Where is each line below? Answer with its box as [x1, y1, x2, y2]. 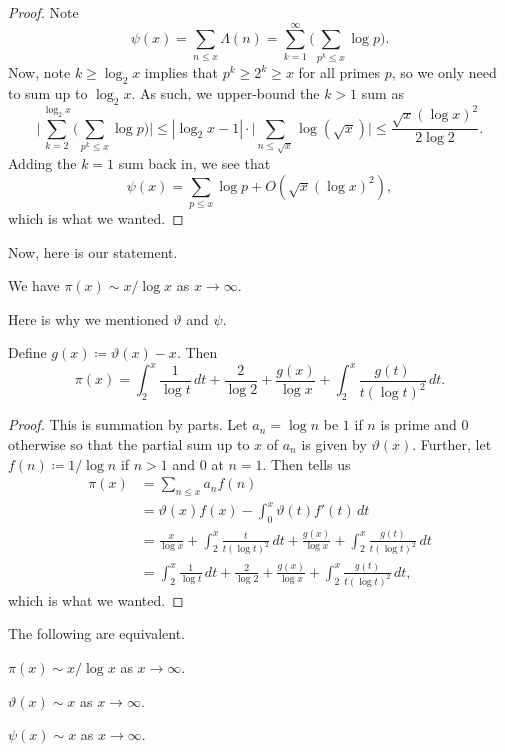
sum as [361, 83, 404, 104]
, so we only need [391, 62, 497, 83]
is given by [301, 433, 367, 454]
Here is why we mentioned [8, 308, 169, 329]
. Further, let [412, 433, 492, 454]
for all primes [298, 62, 380, 83]
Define [8, 342, 47, 363]
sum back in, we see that [118, 153, 271, 174]
